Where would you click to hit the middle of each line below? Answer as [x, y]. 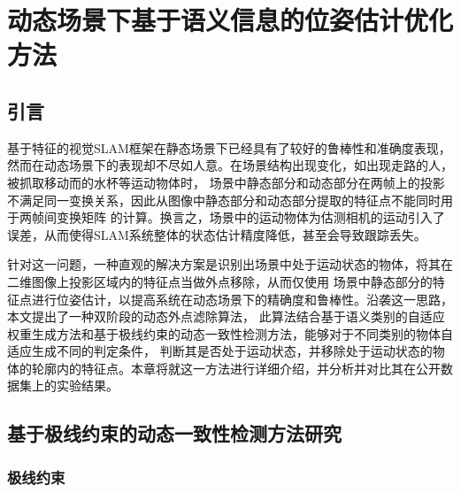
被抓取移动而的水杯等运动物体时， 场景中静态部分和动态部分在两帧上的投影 [226, 182]
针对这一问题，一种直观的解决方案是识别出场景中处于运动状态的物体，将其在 [230, 264]
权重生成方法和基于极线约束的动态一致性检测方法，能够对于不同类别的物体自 [230, 333]
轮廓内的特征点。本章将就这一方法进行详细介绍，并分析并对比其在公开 [236, 368]
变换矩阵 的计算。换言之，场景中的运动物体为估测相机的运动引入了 [250, 217]
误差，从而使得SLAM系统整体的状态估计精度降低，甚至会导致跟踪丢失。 [217, 234]
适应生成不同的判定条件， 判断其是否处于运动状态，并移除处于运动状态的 [220, 351]
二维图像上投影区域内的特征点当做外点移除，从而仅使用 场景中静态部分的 [220, 281]
